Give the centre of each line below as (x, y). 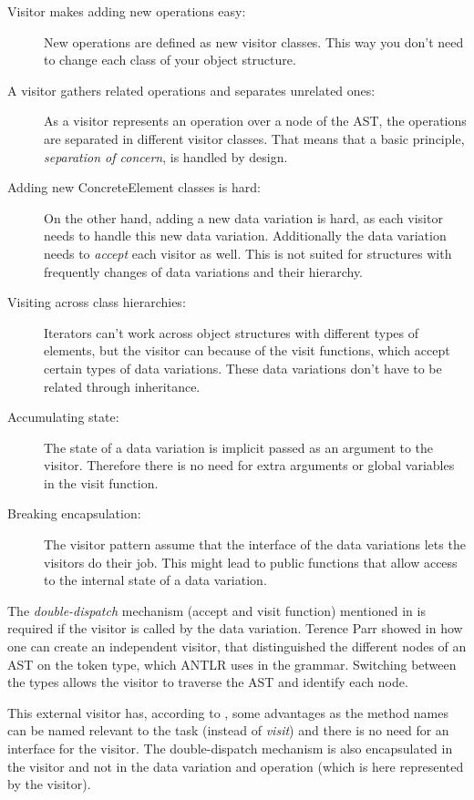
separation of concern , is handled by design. (166, 156)
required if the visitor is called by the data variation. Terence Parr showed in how (235, 628)
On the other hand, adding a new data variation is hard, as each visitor (243, 217)
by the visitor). (49, 784)
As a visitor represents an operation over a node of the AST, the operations (255, 121)
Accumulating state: (63, 417)
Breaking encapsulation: (74, 513)
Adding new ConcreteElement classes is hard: (134, 187)
